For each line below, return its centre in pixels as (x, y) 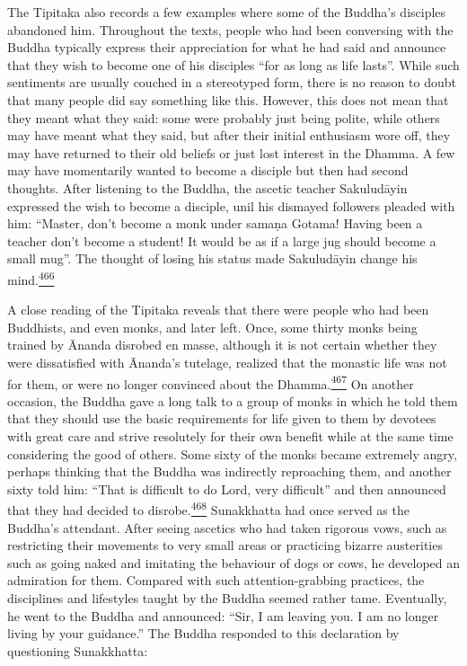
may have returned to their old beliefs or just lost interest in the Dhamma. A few (231, 152)
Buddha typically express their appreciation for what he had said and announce (227, 47)
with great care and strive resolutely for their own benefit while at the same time (230, 435)
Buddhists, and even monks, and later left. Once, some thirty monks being (212, 327)
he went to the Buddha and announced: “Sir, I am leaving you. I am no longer (223, 615)
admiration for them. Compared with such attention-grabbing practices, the (216, 580)
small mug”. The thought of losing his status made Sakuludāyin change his (212, 258)
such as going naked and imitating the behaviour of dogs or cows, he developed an (233, 562)
